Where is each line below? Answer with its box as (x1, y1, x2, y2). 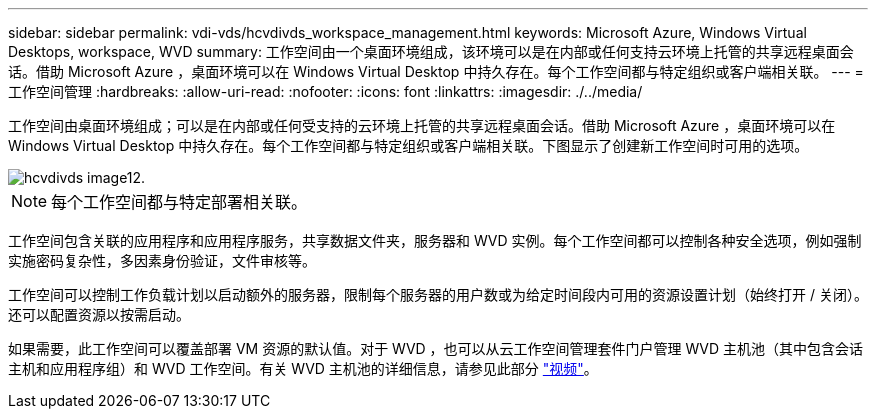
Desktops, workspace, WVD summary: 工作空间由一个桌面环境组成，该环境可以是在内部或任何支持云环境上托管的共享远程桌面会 (8, 43, 854, 60)
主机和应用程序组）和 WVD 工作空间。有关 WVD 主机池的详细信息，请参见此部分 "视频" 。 (8, 360, 598, 377)
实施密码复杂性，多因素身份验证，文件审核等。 (8, 252, 316, 269)
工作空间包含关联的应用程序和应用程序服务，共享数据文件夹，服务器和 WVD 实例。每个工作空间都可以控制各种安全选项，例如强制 (8, 232, 862, 249)
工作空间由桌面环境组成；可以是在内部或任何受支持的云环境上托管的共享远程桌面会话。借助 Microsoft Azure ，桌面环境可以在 (8, 117, 836, 134)
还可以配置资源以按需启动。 (8, 306, 190, 323)
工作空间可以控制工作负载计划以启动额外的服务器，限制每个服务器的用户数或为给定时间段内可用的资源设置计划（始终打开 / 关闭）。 (8, 286, 868, 303)
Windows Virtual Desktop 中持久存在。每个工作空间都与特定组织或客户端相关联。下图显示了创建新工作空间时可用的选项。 (8, 137, 809, 154)
